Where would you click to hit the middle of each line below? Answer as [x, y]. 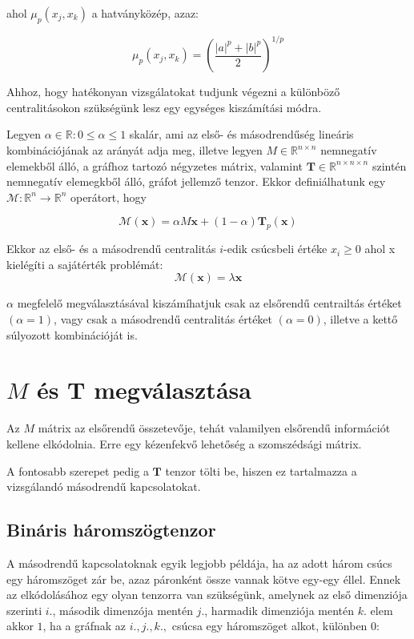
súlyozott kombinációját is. [72, 334]
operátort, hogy [108, 197]
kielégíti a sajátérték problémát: [85, 264]
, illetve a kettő [360, 319]
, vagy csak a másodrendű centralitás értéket [163, 319]
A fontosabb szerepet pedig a [78, 470]
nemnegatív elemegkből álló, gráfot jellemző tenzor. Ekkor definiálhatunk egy [196, 181]
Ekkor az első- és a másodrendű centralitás [111, 249]
